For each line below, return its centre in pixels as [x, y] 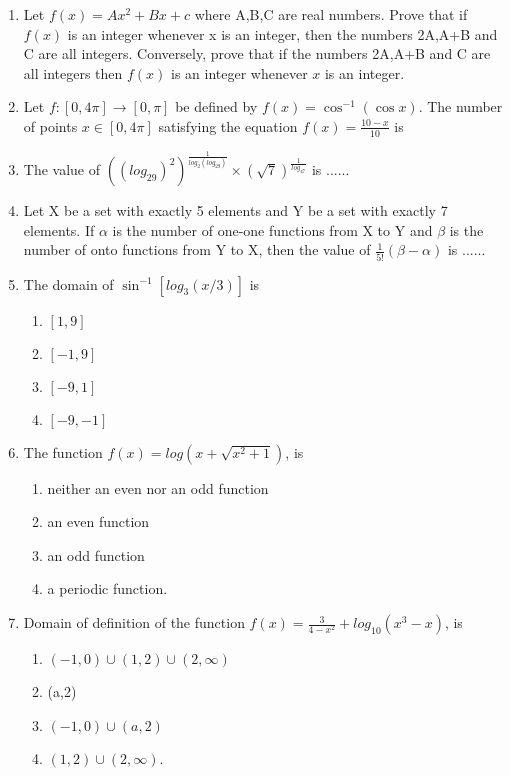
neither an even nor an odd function [158, 487]
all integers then [73, 72]
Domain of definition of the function [134, 622]
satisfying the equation [228, 125]
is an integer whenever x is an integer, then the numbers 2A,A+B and [282, 33]
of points [50, 125]
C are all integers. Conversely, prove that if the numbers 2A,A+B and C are [257, 53]
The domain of [68, 283]
